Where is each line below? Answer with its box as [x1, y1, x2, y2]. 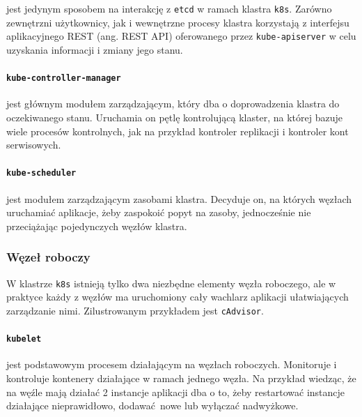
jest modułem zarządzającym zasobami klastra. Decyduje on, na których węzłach [6, 191, 352, 206]
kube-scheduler [6, 168, 77, 179]
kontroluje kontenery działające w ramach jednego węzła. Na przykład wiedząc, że [6, 370, 356, 385]
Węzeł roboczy [6, 248, 90, 266]
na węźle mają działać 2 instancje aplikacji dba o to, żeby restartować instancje [6, 384, 345, 399]
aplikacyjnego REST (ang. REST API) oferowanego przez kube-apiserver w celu [6, 29, 356, 43]
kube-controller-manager [6, 73, 121, 84]
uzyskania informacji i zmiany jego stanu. [6, 42, 183, 56]
